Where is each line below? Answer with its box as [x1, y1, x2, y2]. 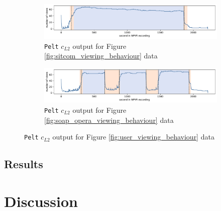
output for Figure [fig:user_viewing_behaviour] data [52, 131, 214, 142]
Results [4, 156, 43, 172]
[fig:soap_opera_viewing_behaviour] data [44, 114, 174, 125]
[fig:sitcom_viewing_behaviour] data [44, 50, 158, 61]
